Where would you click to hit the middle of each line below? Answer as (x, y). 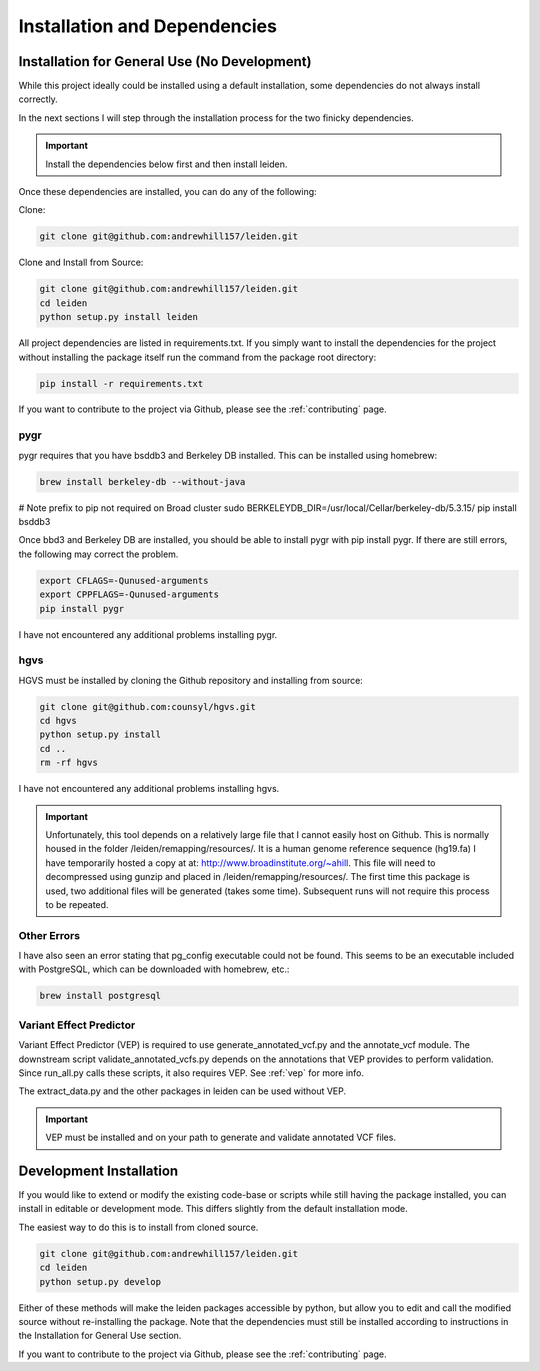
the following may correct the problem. (98, 554)
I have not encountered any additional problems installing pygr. (148, 634)
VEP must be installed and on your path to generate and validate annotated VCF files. (221, 1137)
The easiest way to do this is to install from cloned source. (138, 1227)
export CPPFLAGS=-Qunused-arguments (129, 594)
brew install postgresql (100, 996)
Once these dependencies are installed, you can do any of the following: (167, 192)
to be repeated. (77, 904)
